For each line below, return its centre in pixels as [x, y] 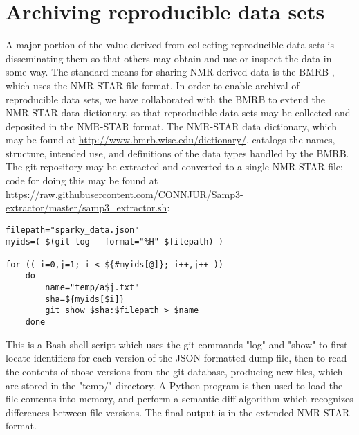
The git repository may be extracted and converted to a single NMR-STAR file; [174, 167]
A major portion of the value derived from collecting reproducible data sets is [170, 45]
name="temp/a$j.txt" [92, 288]
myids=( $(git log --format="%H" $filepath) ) [114, 241]
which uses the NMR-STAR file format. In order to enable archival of [153, 85]
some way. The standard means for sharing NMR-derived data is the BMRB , [170, 72]
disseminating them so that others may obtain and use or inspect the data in [169, 58]
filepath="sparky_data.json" [73, 230]
